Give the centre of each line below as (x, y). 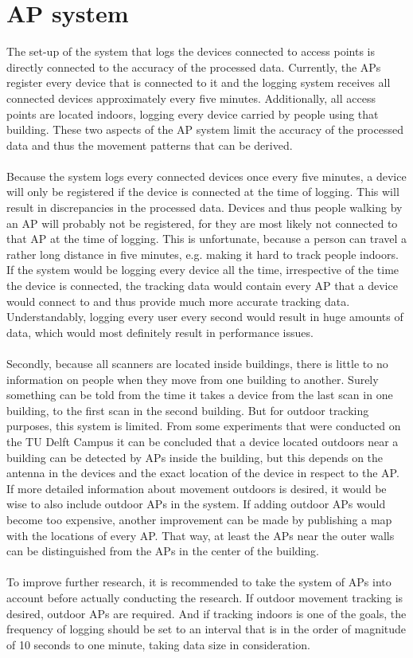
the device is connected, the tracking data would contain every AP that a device (202, 286)
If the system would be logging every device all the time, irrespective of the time (203, 270)
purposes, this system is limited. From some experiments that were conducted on (204, 426)
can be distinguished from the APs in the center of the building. (163, 551)
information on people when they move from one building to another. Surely (193, 379)
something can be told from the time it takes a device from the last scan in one (200, 395)
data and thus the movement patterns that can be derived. (150, 145)
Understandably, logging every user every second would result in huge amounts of (205, 317)
